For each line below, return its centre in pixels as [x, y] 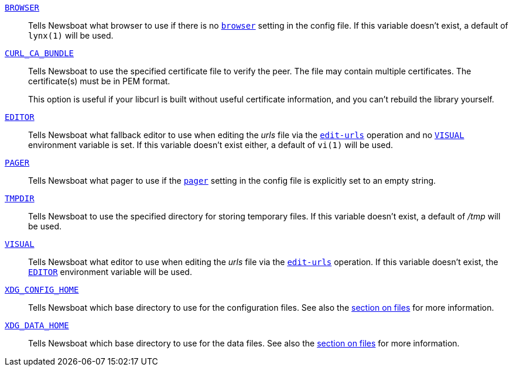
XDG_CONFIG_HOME [42, 290]
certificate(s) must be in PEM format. [99, 81]
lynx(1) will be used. [71, 35]
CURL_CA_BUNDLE [40, 53]
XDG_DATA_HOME [37, 325]
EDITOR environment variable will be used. [110, 272]
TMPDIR [20, 198]
